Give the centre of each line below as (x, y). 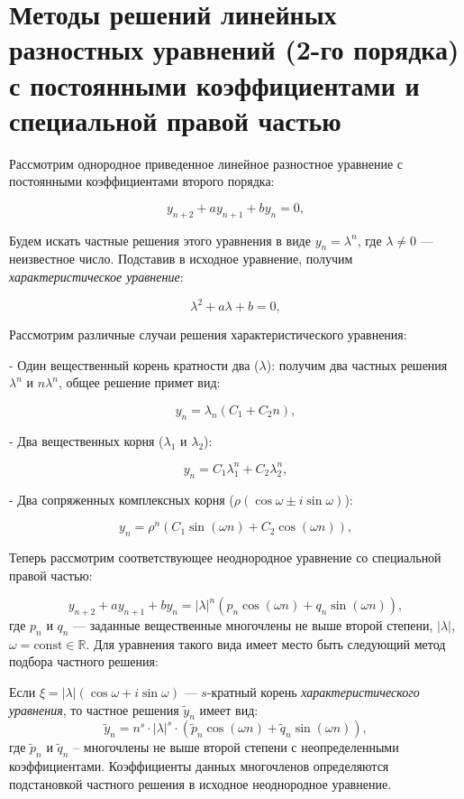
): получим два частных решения (357, 364)
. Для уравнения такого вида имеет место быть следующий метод (266, 643)
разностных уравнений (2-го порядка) (234, 49)
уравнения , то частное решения (94, 709)
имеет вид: (229, 709)
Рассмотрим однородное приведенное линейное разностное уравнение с (206, 163)
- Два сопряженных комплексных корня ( (122, 499)
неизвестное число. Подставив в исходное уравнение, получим (181, 259)
